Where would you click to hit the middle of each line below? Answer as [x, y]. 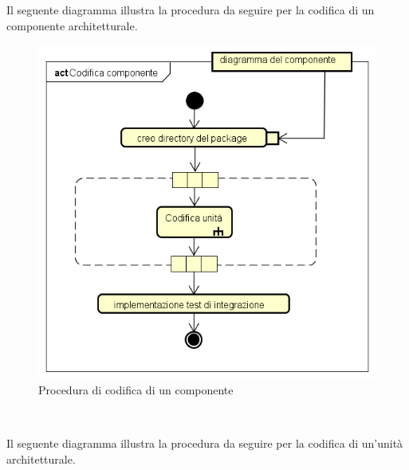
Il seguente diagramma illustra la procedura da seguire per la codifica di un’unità [205, 443]
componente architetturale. [72, 25]
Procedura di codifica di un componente [136, 390]
